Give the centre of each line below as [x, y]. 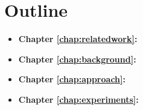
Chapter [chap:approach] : [72, 79]
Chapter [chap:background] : [77, 59]
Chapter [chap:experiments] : [78, 99]
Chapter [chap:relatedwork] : [78, 39]
